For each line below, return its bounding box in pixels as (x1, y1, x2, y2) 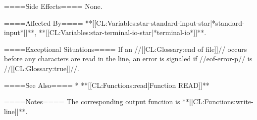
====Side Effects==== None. (4, 1, 103, 11)
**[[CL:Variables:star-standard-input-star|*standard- (85, 17, 245, 28)
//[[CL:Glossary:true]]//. (4, 63, 79, 73)
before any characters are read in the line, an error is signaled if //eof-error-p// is (4, 53, 253, 64)
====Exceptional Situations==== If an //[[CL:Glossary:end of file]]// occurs (4, 43, 247, 54)
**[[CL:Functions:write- (182, 96, 254, 107)
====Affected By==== (4, 17, 83, 28)
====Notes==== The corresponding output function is (4, 96, 180, 107)
